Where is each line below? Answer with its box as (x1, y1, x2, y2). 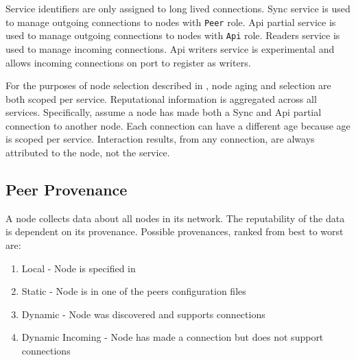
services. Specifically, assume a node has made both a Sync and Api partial (5, 105, 322, 119)
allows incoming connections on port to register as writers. (5, 55, 251, 69)
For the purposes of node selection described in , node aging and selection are (5, 78, 331, 93)
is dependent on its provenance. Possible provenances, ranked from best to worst (5, 224, 344, 239)
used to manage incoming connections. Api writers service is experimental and (5, 41, 335, 56)
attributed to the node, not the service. (5, 145, 170, 160)
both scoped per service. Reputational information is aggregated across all (5, 91, 317, 106)
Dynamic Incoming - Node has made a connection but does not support (21, 330, 324, 344)
